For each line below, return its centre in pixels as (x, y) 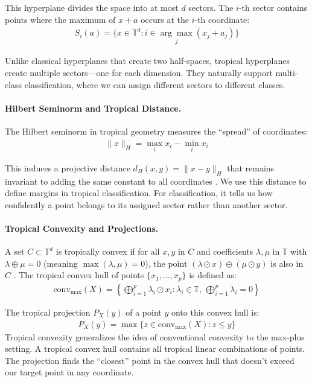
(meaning (61, 263)
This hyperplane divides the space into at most (92, 7)
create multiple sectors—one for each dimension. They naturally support (139, 73)
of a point (144, 312)
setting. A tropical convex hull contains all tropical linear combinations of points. (155, 349)
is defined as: (213, 275)
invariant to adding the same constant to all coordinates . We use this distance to (156, 181)
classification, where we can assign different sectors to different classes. (155, 84)
